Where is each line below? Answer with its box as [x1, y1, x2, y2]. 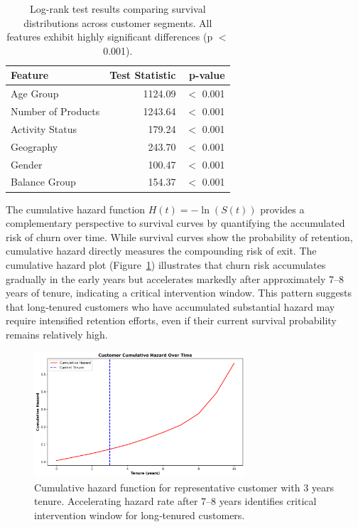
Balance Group [11, 174, 76, 189]
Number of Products [11, 104, 100, 119]
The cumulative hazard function [6, 201, 146, 216]
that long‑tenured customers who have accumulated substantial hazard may [6, 299, 335, 314]
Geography [11, 139, 58, 154]
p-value [189, 68, 225, 82]
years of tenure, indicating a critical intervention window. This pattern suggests [6, 285, 352, 300]
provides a [260, 201, 305, 216]
